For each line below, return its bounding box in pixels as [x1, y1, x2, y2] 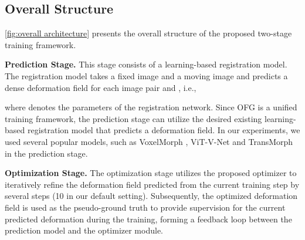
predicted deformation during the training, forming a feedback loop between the [5, 212, 292, 225]
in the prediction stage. [5, 147, 88, 159]
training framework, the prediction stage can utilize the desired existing [5, 112, 262, 124]
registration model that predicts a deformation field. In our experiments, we [27, 124, 300, 136]
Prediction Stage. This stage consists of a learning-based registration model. [5, 58, 287, 70]
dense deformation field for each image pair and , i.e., [5, 81, 196, 93]
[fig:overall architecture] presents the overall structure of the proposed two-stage [5, 27, 292, 39]
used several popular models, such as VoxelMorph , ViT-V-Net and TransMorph [5, 135, 293, 147]
